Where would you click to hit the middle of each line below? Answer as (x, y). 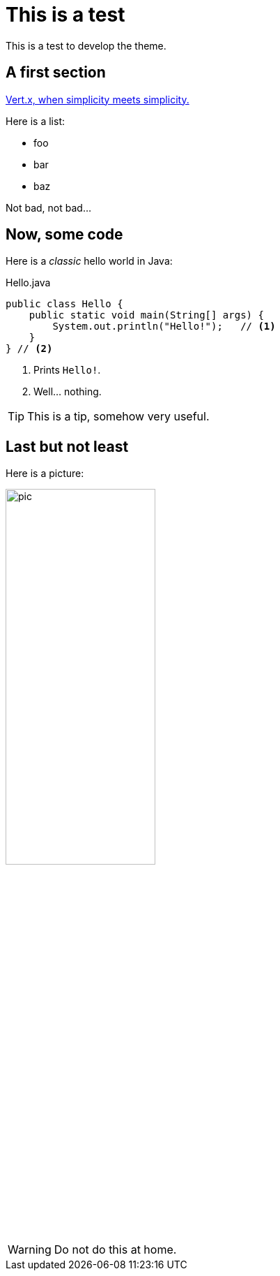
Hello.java (28, 283)
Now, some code (64, 235)
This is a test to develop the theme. (86, 45)
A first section (56, 73)
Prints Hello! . (67, 370)
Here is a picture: (45, 474)
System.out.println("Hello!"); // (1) (164, 327)
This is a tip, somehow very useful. (118, 417)
